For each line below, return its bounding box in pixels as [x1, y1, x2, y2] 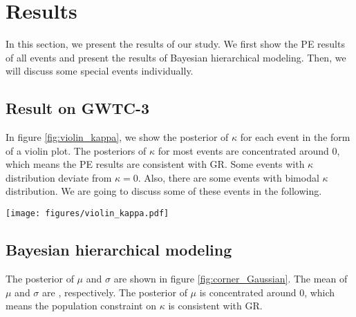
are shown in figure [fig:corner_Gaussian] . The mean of [113, 271, 348, 285]
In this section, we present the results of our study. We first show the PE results [6, 37, 345, 51]
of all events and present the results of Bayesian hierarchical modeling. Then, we [6, 50, 346, 64]
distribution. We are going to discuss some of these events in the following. [6, 184, 322, 198]
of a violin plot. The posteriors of [6, 143, 147, 157]
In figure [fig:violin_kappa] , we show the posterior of [6, 130, 229, 144]
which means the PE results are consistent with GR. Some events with [6, 157, 305, 171]
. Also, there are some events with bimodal [138, 170, 319, 184]
